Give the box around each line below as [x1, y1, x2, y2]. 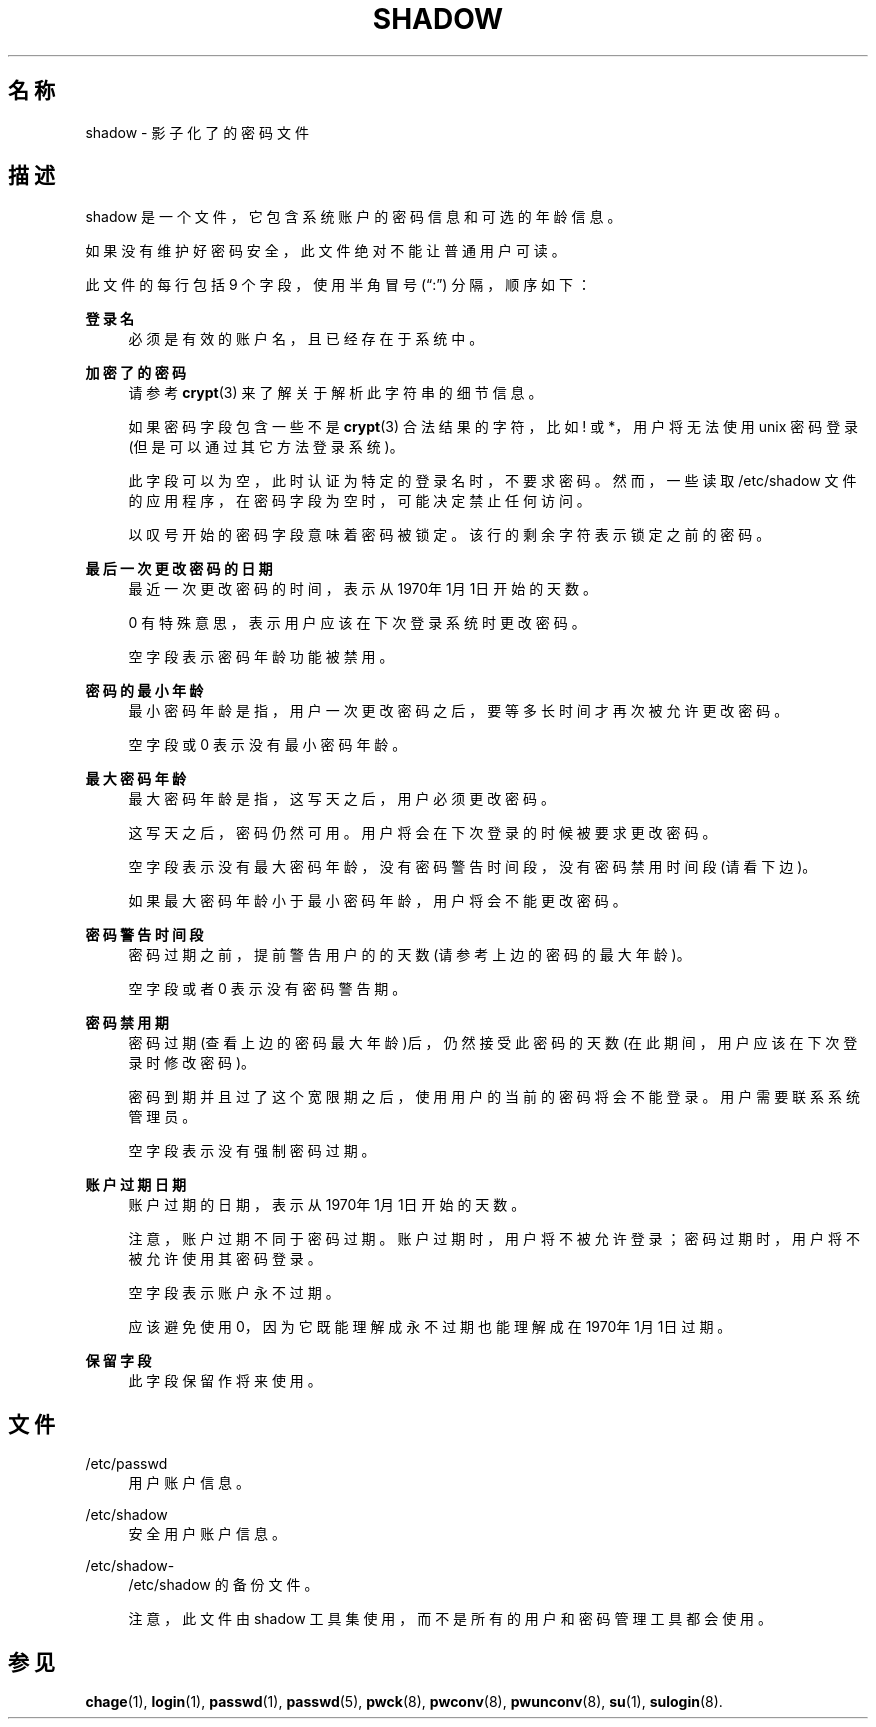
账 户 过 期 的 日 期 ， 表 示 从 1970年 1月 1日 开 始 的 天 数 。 [128, 1196, 526, 1214]
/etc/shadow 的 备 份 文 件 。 [128, 1576, 319, 1594]
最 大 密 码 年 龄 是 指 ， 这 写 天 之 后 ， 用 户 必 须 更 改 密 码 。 [128, 790, 555, 808]
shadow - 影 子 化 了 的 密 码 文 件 [85, 123, 309, 141]
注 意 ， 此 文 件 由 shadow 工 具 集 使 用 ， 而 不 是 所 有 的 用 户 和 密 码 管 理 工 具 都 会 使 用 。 [128, 1610, 773, 1628]
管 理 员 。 [128, 1108, 197, 1126]
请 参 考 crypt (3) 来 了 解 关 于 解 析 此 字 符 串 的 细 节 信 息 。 [128, 384, 543, 402]
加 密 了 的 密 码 [85, 364, 186, 382]
